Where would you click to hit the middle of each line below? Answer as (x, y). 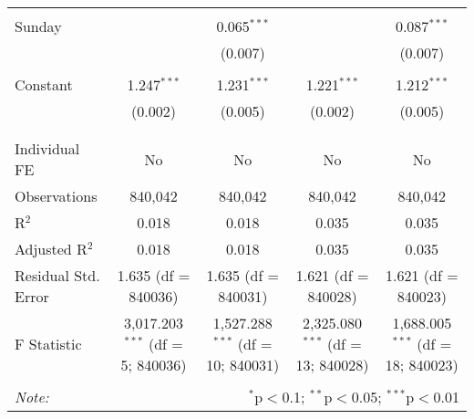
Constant (44, 84)
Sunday (38, 26)
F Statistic (48, 344)
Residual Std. (57, 275)
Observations (56, 196)
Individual (47, 148)
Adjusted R (51, 249)
